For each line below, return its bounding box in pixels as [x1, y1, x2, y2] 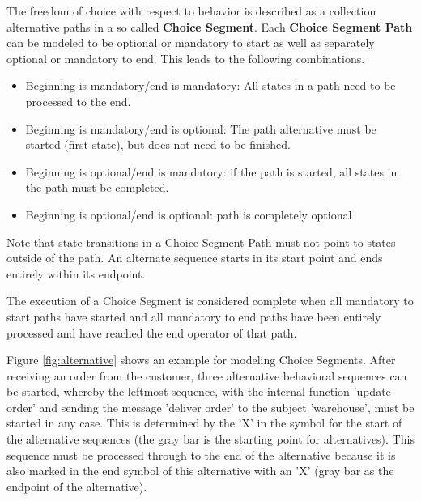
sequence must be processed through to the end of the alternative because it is [6, 446, 396, 463]
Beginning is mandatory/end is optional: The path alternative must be [25, 120, 376, 137]
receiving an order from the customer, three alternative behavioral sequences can [6, 367, 407, 384]
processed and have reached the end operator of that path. [6, 324, 297, 341]
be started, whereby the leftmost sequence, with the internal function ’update [6, 383, 391, 400]
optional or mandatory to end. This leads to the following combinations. [6, 49, 365, 66]
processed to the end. [25, 92, 131, 109]
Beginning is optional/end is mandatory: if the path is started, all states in [25, 163, 398, 180]
